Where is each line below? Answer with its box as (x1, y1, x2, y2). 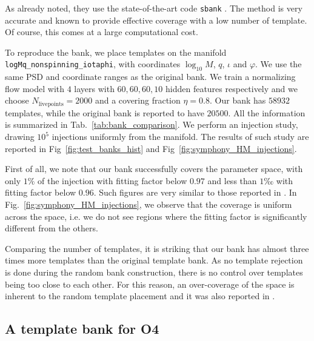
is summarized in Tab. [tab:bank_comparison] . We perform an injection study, (5, 118, 298, 131)
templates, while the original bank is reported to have (5, 106, 204, 119)
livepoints (38, 101, 64, 107)
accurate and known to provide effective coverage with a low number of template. (5, 13, 307, 26)
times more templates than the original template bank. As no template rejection (5, 254, 303, 267)
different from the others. (5, 222, 98, 234)
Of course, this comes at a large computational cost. (5, 25, 198, 38)
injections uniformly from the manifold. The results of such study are (52, 130, 309, 143)
